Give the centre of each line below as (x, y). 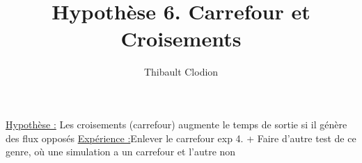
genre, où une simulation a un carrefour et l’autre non (121, 152)
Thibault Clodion (181, 72)
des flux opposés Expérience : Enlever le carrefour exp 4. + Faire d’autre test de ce (181, 138)
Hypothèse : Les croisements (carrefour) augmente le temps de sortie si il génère (176, 124)
